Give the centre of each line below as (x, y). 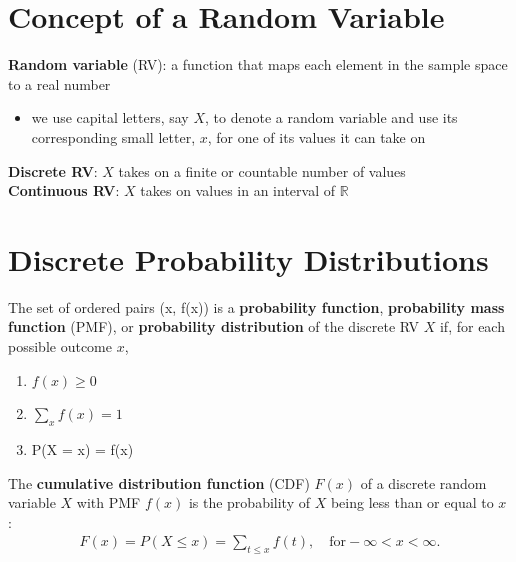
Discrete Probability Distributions (248, 258)
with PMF (108, 502)
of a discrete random (423, 482)
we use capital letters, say (110, 117)
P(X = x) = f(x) (82, 448)
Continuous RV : (64, 190)
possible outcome (60, 346)
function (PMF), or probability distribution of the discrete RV (214, 326)
